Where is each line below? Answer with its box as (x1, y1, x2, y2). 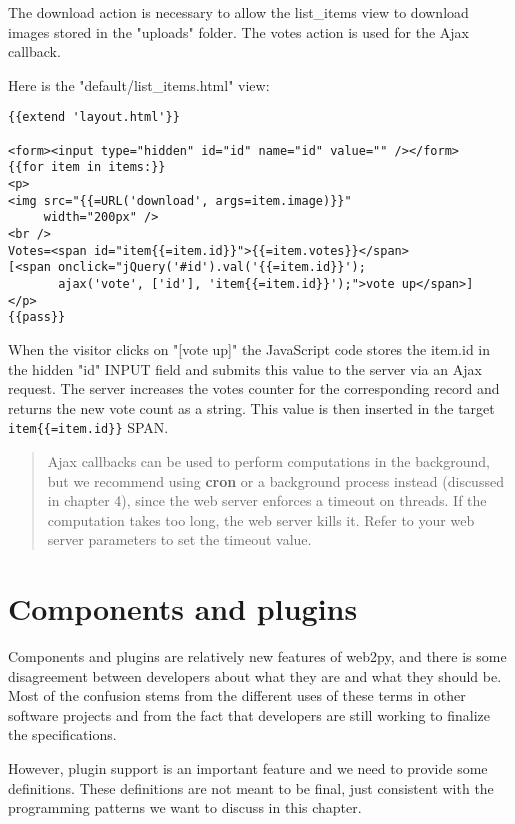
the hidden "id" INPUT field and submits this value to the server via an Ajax (8, 358, 482, 379)
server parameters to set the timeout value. (47, 529, 312, 550)
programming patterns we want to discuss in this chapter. (8, 797, 362, 818)
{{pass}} (8, 310, 66, 325)
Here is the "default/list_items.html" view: (8, 74, 270, 95)
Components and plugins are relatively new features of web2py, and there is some (8, 646, 507, 667)
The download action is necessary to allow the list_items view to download (8, 2, 469, 22)
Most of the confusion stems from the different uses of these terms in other (8, 685, 466, 706)
